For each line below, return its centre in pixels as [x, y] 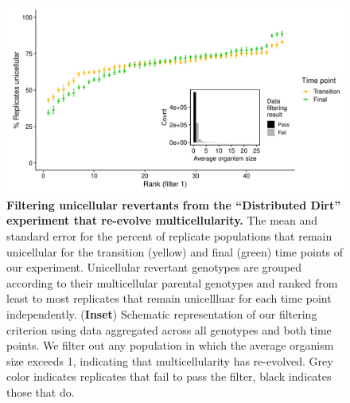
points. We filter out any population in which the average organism [170, 345]
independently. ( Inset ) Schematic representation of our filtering [162, 313]
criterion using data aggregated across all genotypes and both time [169, 329]
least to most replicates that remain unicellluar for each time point [169, 298]
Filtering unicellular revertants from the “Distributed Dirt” [174, 204]
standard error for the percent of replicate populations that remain [169, 235]
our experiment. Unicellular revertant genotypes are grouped [154, 267]
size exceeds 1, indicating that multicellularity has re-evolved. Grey [170, 360]
